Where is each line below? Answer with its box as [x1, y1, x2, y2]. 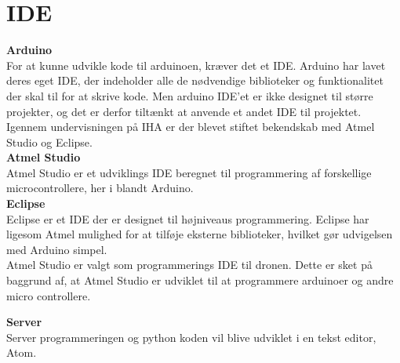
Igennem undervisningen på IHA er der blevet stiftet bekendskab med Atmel [6, 118, 375, 135]
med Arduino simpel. [6, 241, 107, 257]
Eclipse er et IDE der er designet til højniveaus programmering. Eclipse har [6, 210, 369, 227]
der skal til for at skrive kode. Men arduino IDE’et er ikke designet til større [6, 87, 373, 103]
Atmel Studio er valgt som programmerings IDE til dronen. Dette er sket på [6, 256, 373, 273]
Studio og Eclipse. [6, 133, 93, 150]
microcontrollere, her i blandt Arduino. [6, 180, 194, 196]
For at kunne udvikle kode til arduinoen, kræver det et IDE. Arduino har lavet [6, 56, 386, 73]
